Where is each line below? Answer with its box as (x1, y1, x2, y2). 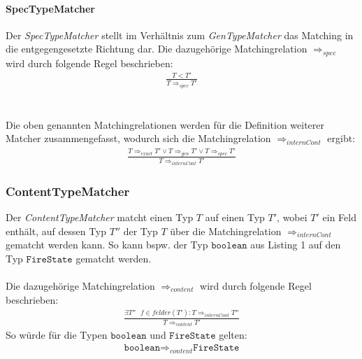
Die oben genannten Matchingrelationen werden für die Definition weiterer (6, 117, 325, 132)
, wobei (277, 210, 307, 224)
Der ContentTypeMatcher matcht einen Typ (6, 210, 194, 224)
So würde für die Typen (6, 328, 108, 342)
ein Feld (322, 210, 356, 224)
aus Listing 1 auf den (250, 237, 341, 252)
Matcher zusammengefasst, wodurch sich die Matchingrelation (6, 131, 271, 146)
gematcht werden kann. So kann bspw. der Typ (6, 237, 208, 252)
